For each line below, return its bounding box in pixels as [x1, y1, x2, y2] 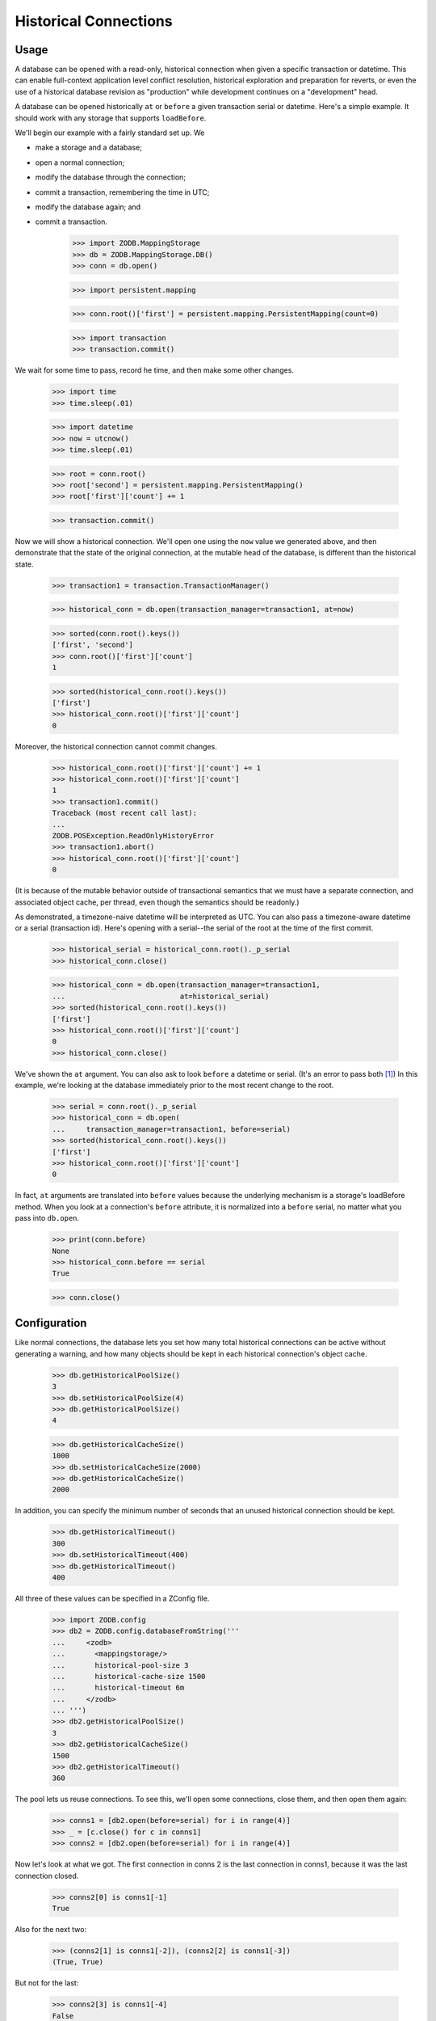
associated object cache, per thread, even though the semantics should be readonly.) [15, 897, 300, 907]
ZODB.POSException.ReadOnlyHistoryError [52, 831, 214, 841]
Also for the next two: [15, 1924, 87, 1934]
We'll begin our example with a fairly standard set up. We [15, 128, 205, 137]
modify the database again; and [35, 202, 141, 212]
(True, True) [52, 1957, 104, 1967]
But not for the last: [15, 1978, 79, 1988]
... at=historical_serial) [52, 991, 270, 1001]
